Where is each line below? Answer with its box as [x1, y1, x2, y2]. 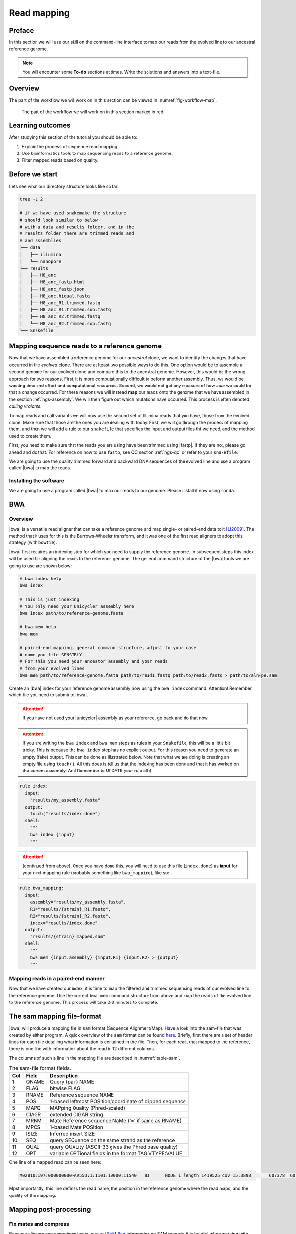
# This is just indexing [19, 596, 80, 602]
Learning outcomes [9, 121, 71, 130]
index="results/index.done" [30, 920, 98, 925]
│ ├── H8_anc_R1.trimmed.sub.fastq [19, 307, 111, 312]
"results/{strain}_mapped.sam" [30, 934, 106, 940]
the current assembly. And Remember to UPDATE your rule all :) [22, 768, 152, 773]
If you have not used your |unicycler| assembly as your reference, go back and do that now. [22, 715, 209, 721]
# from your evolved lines [19, 665, 85, 671]
